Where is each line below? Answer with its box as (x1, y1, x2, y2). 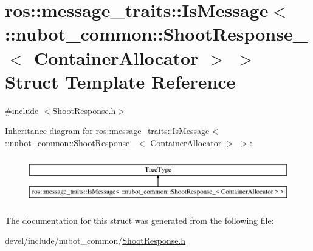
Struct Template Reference (5, 69, 236, 93)
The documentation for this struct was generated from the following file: (5, 213, 274, 226)
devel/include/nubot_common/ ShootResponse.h (5, 234, 186, 247)
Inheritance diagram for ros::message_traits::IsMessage (5, 124, 210, 137)
